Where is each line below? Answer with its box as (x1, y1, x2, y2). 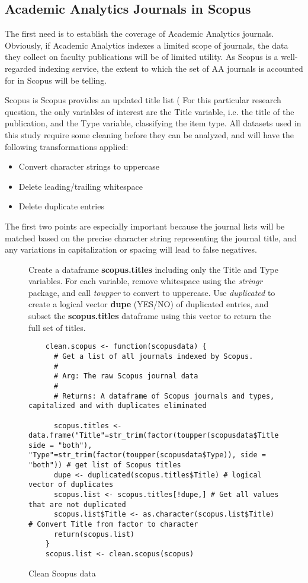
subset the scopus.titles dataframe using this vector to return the (28, 310, 271, 322)
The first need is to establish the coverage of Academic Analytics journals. (5, 27, 274, 40)
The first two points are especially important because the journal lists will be (5, 219, 285, 232)
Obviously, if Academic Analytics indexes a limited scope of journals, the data (5, 39, 288, 51)
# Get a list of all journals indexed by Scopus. (53, 352, 254, 361)
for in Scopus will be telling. (5, 74, 107, 86)
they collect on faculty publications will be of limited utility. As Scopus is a (5, 50, 278, 63)
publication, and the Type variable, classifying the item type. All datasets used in (5, 117, 301, 129)
